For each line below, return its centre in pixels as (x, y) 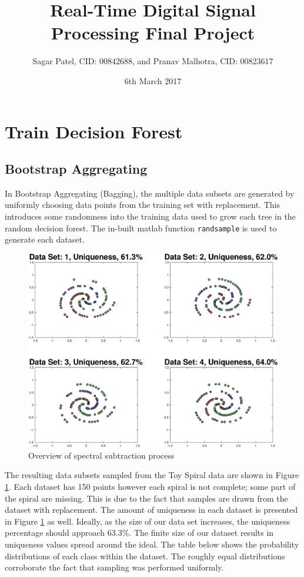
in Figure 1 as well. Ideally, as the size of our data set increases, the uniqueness (148, 521)
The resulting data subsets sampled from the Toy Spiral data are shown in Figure (152, 475)
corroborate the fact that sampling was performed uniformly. (114, 567)
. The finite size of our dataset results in (201, 533)
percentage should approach (55, 533)
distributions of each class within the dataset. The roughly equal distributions (145, 556)
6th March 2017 (153, 80)
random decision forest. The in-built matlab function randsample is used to (141, 228)
